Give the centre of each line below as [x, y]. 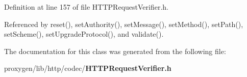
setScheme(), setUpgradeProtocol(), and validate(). [84, 34]
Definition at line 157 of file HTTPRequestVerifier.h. [86, 7]
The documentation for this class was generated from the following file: [115, 51]
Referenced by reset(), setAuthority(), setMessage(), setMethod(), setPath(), [124, 24]
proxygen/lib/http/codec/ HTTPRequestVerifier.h [88, 68]
